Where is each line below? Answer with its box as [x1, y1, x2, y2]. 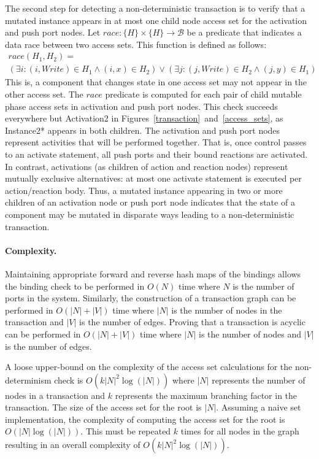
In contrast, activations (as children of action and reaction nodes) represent [5, 160, 288, 172]
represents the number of [212, 373, 306, 386]
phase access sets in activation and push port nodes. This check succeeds [5, 99, 278, 112]
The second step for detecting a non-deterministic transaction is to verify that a [5, 2, 306, 14]
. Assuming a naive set [216, 401, 301, 414]
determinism [5, 373, 52, 386]
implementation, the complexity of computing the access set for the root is [5, 412, 285, 425]
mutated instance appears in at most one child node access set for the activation [5, 13, 307, 26]
